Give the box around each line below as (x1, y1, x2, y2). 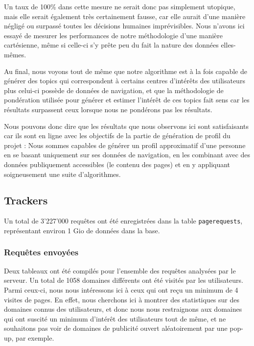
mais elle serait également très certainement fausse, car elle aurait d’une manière (4, 11, 246, 21)
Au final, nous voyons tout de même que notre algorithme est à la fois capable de (4, 66, 247, 76)
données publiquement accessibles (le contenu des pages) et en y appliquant (4, 159, 231, 169)
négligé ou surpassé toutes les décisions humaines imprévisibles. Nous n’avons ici (4, 21, 245, 31)
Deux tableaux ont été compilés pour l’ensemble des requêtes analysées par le (4, 265, 236, 275)
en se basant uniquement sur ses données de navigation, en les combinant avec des (4, 149, 251, 160)
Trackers (4, 193, 48, 208)
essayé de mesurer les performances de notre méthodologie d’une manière (4, 30, 223, 40)
